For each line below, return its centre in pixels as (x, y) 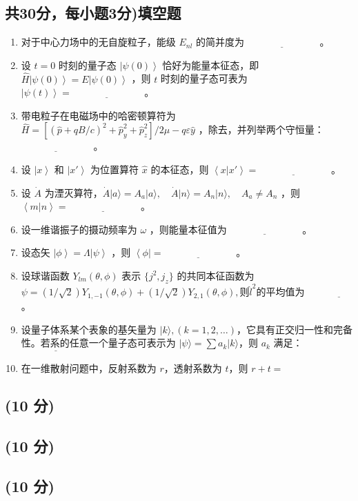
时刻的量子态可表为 (204, 78)
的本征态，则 (180, 169)
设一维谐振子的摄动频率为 (79, 229)
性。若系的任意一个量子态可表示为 (98, 343)
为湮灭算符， (73, 192)
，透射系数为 (193, 367)
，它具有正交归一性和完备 (294, 329)
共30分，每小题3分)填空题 (93, 13)
